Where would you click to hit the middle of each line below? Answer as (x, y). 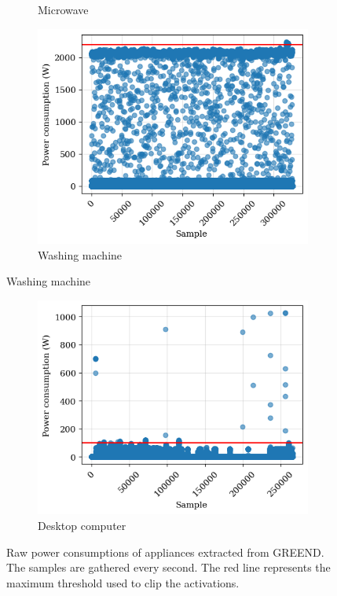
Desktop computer (82, 525)
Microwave (63, 9)
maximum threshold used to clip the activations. (123, 582)
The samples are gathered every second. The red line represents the (168, 567)
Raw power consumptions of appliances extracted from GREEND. (165, 552)
